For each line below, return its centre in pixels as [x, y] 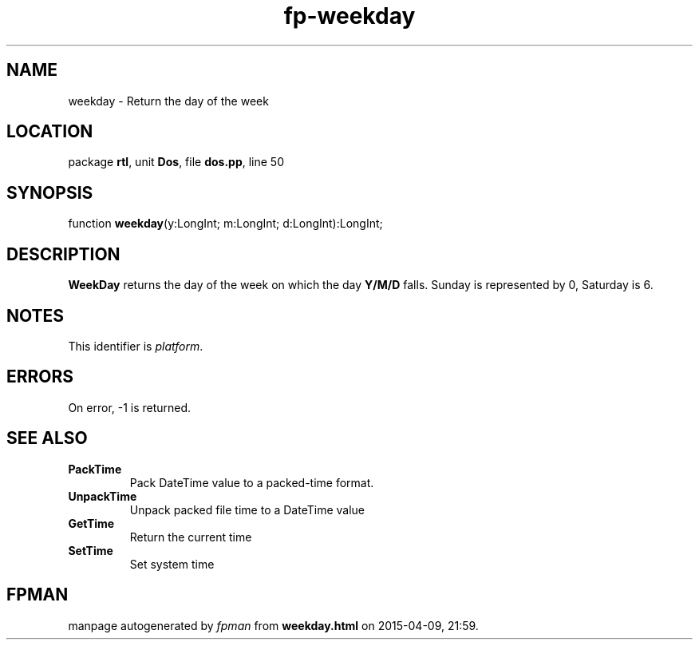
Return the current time [191, 537]
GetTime [91, 523]
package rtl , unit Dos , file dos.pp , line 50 [176, 162]
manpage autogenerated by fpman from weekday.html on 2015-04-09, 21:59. [273, 625]
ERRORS [40, 377]
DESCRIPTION [63, 254]
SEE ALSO [47, 438]
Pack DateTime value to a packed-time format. [252, 482]
